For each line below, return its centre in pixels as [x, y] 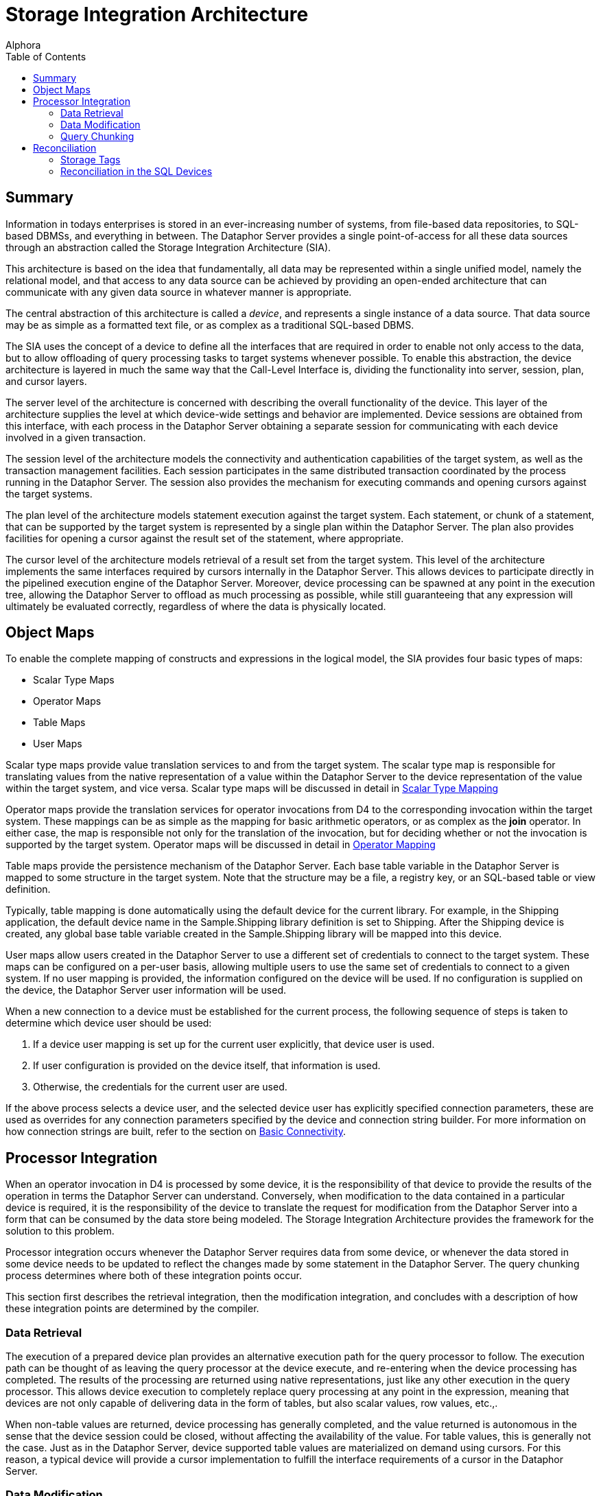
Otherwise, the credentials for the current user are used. [160, 1087]
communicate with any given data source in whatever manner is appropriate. [179, 292]
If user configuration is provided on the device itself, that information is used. [207, 1066]
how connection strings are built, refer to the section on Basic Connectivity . [176, 1132]
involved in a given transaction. [76, 437]
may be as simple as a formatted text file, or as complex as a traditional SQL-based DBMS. [210, 325]
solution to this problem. [60, 1231]
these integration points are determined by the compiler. [132, 1309]
